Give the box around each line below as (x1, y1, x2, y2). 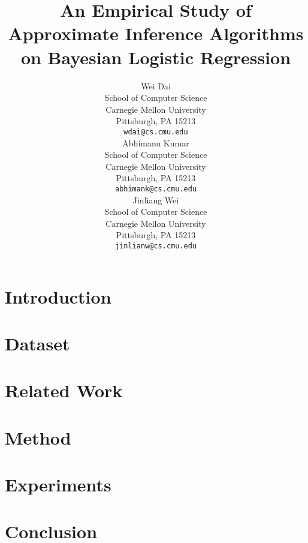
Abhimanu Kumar (122, 136, 189, 149)
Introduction (5, 284, 111, 308)
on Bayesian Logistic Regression (20, 44, 291, 69)
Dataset (5, 331, 70, 355)
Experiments (5, 472, 111, 497)
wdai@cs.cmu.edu (123, 127, 188, 136)
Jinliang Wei (132, 193, 179, 206)
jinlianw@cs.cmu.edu (114, 241, 197, 250)
